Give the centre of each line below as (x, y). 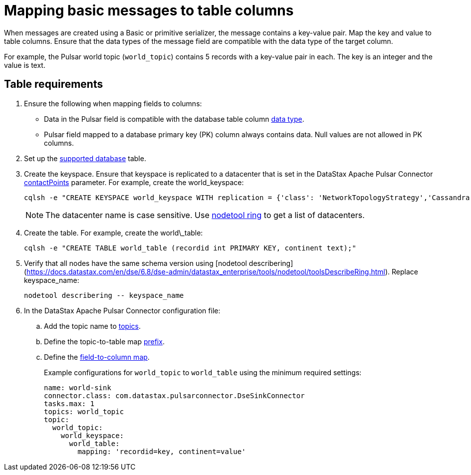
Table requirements (54, 84)
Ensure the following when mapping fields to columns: (113, 103)
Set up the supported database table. (85, 158)
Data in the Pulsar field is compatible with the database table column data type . (174, 119)
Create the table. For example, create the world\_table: (114, 233)
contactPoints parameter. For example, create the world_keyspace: (134, 182)
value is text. (25, 65)
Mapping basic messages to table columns (149, 10)
